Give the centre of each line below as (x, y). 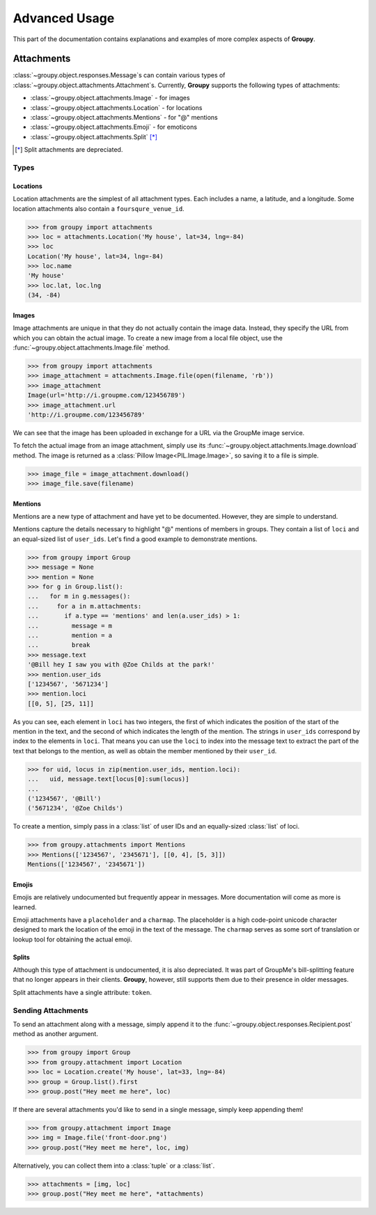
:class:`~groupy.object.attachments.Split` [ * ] (94, 136)
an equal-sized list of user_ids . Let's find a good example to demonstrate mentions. (135, 539)
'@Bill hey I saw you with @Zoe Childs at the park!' (121, 665)
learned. (25, 907)
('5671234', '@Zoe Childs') (75, 808)
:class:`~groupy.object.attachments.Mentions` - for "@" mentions (124, 118)
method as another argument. (56, 1034)
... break (59, 645)
